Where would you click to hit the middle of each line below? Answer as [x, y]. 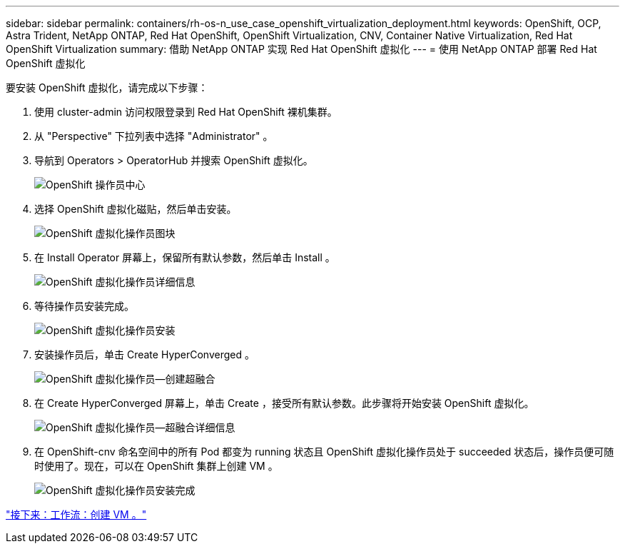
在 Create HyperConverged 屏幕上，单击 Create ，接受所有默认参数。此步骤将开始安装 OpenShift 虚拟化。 [284, 403]
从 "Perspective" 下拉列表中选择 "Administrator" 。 [154, 136]
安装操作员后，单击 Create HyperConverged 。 [144, 354]
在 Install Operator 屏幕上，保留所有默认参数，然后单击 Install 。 [185, 257]
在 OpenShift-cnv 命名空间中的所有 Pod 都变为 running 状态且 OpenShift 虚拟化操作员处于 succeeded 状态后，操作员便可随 [324, 452]
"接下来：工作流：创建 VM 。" [76, 514]
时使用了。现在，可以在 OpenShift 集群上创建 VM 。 [156, 466]
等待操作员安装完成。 [84, 306]
